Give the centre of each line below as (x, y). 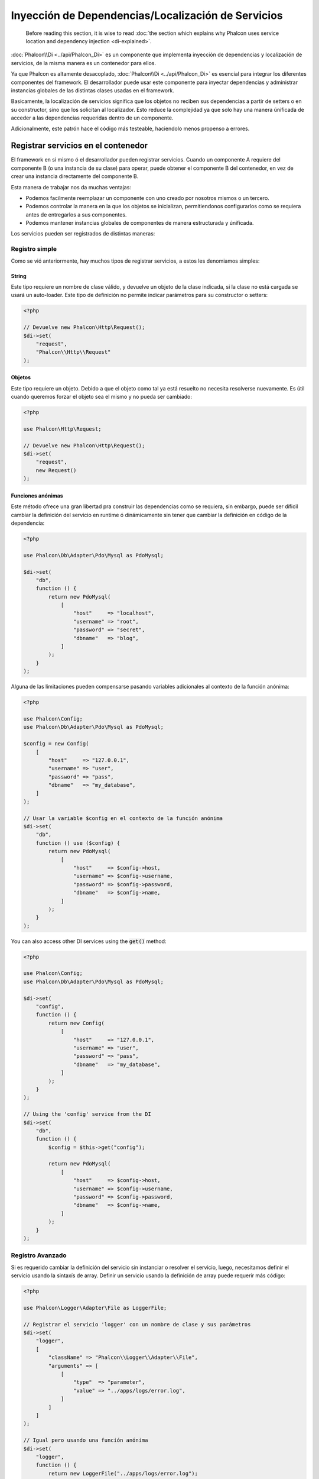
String (19, 276)
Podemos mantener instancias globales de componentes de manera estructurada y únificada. (140, 223)
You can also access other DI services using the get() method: (89, 941)
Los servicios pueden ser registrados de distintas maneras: (83, 234)
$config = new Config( (56, 744)
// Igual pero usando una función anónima (86, 1440)
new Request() (56, 470)
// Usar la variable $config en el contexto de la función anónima (123, 818)
